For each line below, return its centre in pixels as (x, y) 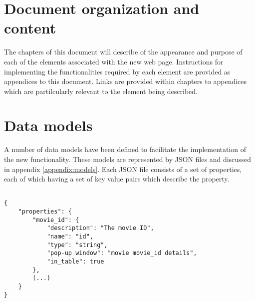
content (30, 28)
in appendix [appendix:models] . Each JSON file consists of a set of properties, (123, 169)
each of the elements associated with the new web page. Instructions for (114, 61)
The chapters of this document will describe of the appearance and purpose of (123, 52)
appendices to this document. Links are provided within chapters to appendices (126, 81)
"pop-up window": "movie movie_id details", (122, 253)
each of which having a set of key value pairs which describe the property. (117, 179)
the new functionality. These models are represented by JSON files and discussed (128, 159)
